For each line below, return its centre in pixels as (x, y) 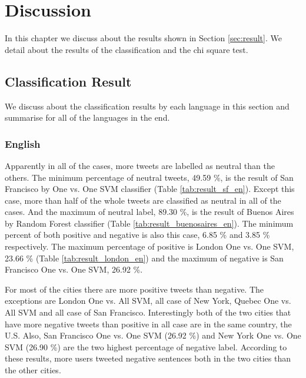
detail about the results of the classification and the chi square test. (127, 49)
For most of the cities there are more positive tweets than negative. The (134, 289)
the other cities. (33, 370)
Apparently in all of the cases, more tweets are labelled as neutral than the (140, 165)
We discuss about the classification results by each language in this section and (147, 106)
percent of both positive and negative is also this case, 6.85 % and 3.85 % (137, 235)
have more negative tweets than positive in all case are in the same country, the (148, 324)
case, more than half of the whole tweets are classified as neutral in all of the (143, 200)
